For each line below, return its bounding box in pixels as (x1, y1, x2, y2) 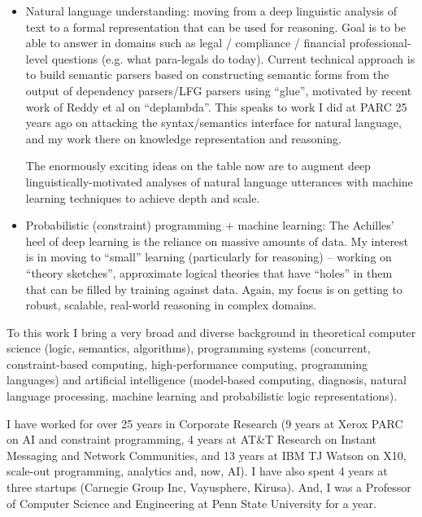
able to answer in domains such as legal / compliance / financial (25, 34, 346, 51)
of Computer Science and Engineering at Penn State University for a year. (7, 494, 376, 511)
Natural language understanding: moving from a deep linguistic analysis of (25, 2, 398, 19)
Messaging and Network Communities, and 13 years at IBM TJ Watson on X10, (7, 446, 407, 463)
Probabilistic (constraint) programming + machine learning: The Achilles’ (25, 217, 394, 234)
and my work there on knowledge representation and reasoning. (25, 129, 342, 147)
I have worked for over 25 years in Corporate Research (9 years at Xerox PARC (7, 414, 403, 432)
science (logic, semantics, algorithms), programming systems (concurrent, (7, 340, 371, 357)
